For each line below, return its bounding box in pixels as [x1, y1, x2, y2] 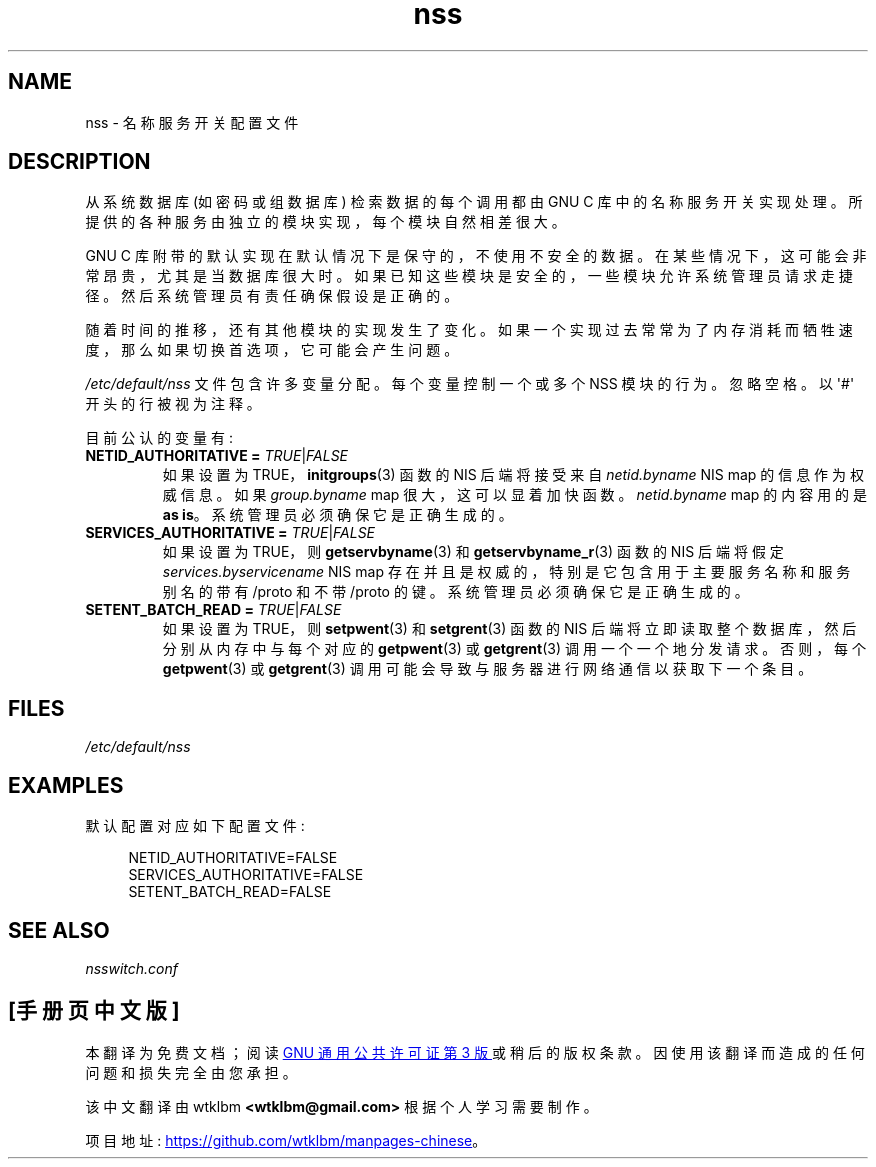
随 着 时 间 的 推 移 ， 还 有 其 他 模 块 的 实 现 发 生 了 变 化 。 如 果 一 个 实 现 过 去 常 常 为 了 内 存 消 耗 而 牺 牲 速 [85, 321, 853, 339]
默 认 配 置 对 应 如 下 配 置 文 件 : [85, 817, 305, 835]
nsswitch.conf [85, 959, 178, 977]
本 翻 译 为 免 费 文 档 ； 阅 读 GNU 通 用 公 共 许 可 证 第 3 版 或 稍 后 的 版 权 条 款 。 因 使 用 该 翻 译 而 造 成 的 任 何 [85, 1043, 865, 1061]
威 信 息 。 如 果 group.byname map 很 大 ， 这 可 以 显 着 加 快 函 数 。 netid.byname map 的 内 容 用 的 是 [162, 486, 868, 504]
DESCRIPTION [8, 149, 151, 175]
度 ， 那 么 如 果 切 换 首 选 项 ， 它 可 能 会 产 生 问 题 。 [85, 341, 459, 359]
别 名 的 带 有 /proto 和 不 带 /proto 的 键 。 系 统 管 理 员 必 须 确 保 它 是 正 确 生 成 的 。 [162, 583, 749, 601]
